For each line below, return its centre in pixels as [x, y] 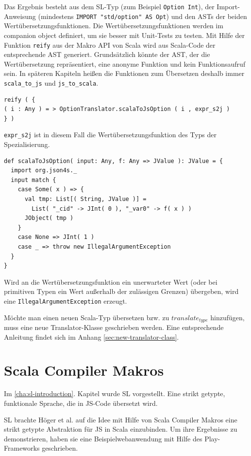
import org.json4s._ [44, 171]
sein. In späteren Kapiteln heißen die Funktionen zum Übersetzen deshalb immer [124, 73]
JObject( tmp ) [49, 218]
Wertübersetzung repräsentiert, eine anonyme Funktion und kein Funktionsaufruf [125, 64]
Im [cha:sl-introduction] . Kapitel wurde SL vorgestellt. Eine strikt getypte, [115, 393]
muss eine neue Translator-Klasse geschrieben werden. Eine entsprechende [114, 327]
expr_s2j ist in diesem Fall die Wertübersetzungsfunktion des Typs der [110, 135]
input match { [33, 180]
